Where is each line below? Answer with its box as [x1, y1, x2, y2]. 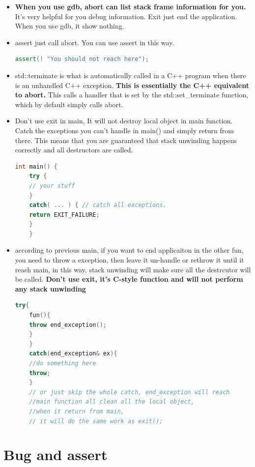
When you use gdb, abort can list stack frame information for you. [15, 1, 246, 11]
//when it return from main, [29, 408, 124, 415]
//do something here [29, 360, 96, 367]
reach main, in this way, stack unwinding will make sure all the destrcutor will [15, 264, 251, 274]
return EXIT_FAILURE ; [29, 211, 100, 218]
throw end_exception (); [29, 321, 107, 328]
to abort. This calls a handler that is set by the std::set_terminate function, [15, 89, 249, 100]
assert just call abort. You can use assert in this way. [15, 37, 174, 47]
